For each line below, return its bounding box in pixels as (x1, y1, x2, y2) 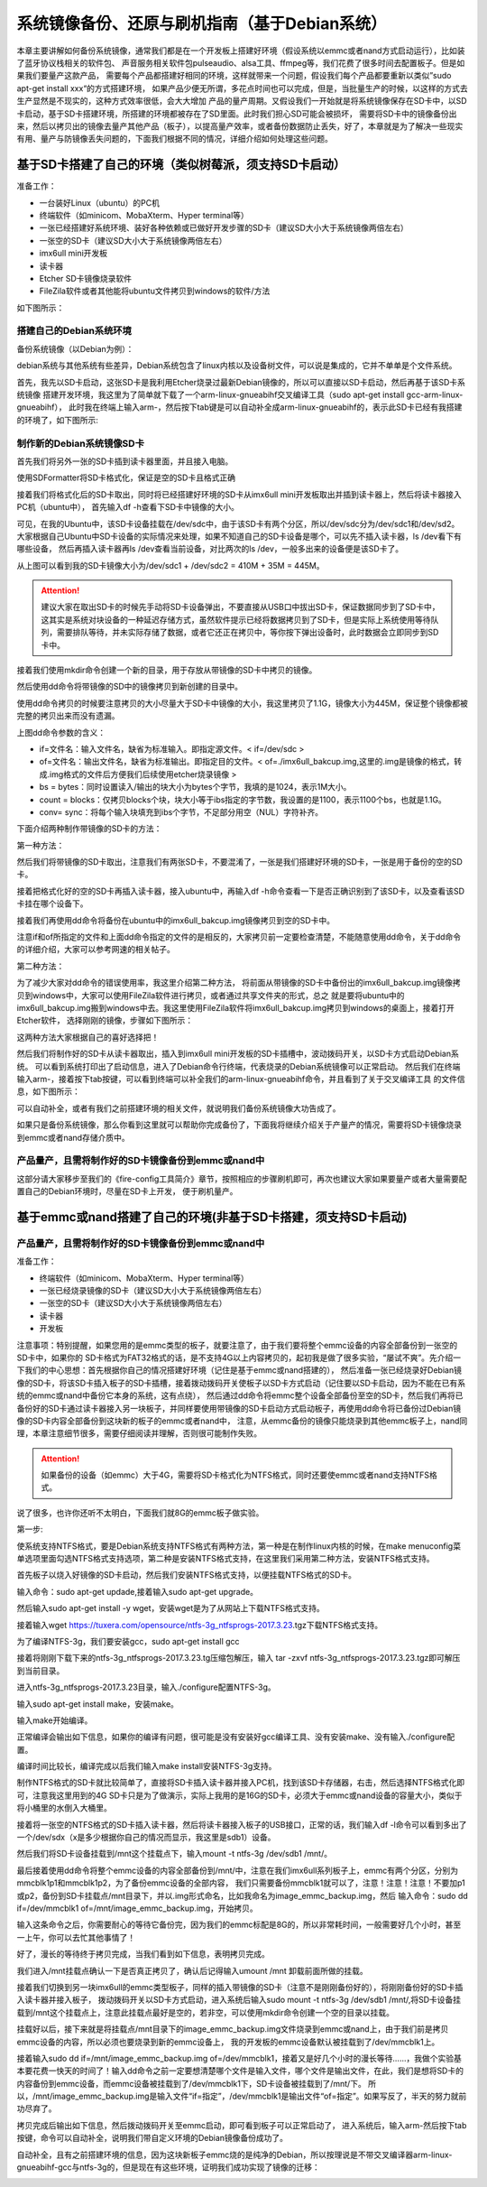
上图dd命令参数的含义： (16, 727, 106, 737)
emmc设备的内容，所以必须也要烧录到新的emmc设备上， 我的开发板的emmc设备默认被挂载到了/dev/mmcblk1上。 (16, 2036, 440, 2047)
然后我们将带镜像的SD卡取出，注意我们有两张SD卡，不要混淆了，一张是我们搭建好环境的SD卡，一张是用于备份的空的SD (16, 857, 464, 867)
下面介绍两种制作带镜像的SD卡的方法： (16, 823, 162, 834)
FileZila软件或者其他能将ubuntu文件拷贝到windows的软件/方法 (39, 285, 271, 297)
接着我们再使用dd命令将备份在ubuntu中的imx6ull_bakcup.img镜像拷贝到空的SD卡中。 (16, 914, 335, 925)
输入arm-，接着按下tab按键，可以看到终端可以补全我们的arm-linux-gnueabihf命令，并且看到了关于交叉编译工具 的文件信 (16, 1073, 465, 1084)
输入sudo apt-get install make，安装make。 (16, 1698, 179, 1710)
